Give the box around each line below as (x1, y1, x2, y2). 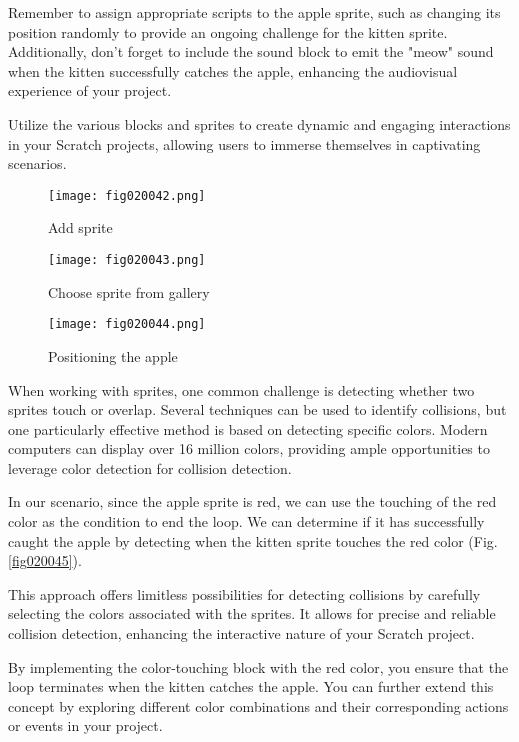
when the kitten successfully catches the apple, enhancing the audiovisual (8, 60, 458, 81)
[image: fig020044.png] (48, 317, 206, 332)
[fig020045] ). (8, 550, 82, 571)
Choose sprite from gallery (48, 281, 210, 302)
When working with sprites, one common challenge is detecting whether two (8, 379, 475, 400)
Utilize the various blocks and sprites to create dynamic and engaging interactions (8, 113, 511, 134)
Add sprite (48, 217, 113, 238)
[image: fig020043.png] (48, 253, 206, 267)
